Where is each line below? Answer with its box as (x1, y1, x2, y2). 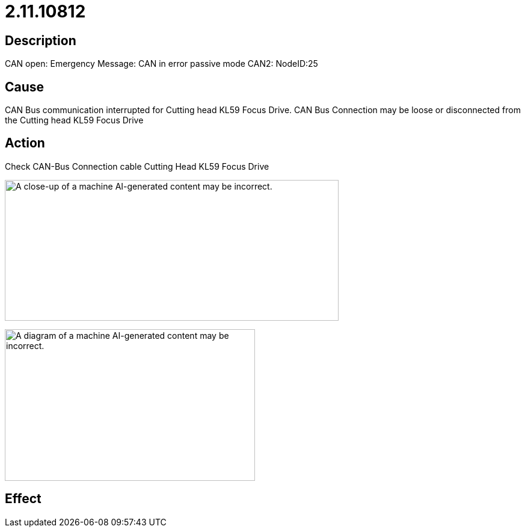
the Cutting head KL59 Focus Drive (5, 115, 144, 126)
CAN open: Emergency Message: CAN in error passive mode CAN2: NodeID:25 (5, 58, 318, 69)
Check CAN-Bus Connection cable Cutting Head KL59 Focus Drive (5, 161, 269, 172)
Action (5, 135, 45, 151)
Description (5, 32, 76, 48)
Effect (5, 491, 41, 507)
